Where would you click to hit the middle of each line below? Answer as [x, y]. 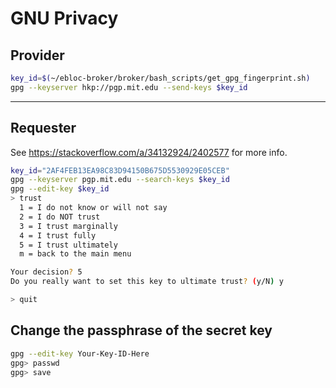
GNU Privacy [64, 18]
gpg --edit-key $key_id [60, 189]
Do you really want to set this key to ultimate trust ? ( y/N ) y [147, 282]
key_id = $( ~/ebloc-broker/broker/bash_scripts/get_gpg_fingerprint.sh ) [160, 78]
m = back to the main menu [75, 254]
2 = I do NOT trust [60, 217]
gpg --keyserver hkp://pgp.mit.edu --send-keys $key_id [129, 87]
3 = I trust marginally [68, 226]
